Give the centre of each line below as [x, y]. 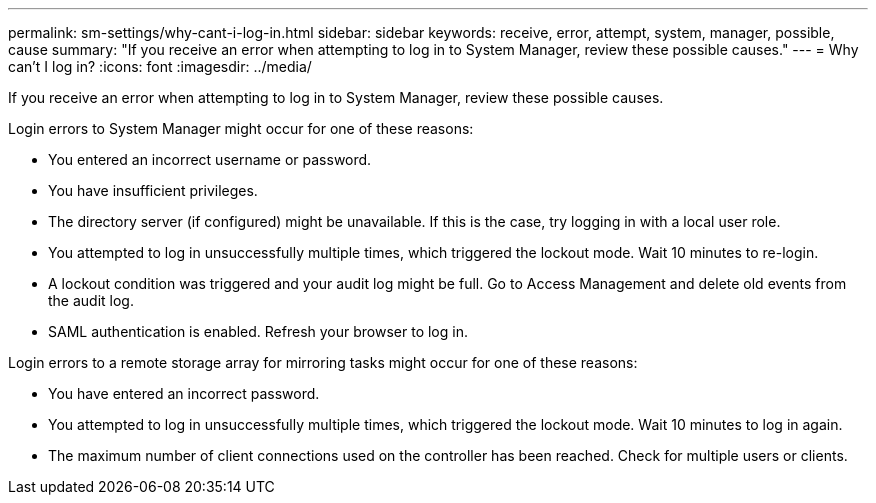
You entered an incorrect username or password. [210, 159]
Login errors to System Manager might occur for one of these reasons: [241, 128]
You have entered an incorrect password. [184, 393]
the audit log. [91, 300]
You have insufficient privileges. [153, 190]
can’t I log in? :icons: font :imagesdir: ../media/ [160, 66]
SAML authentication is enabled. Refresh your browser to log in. [258, 331]
